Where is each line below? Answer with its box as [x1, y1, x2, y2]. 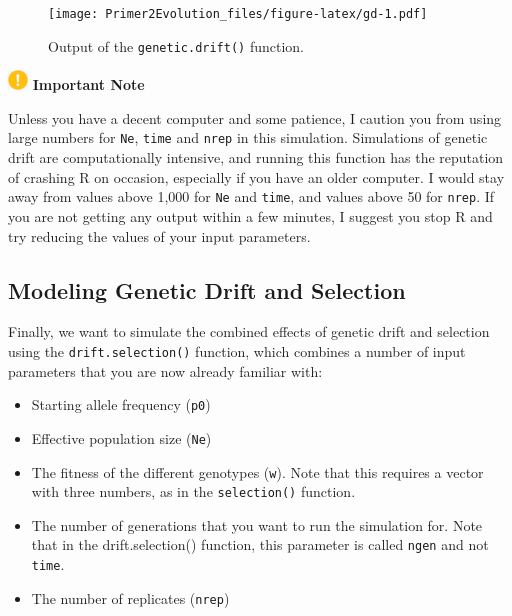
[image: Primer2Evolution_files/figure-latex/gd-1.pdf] [48, 7, 428, 21]
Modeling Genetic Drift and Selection [8, 274, 406, 305]
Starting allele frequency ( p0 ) [31, 394, 211, 415]
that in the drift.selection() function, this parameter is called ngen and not [31, 534, 489, 555]
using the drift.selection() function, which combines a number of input [8, 340, 466, 361]
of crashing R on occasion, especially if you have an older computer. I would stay [8, 166, 505, 187]
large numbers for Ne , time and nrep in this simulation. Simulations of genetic [8, 127, 488, 148]
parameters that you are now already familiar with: [8, 360, 323, 381]
